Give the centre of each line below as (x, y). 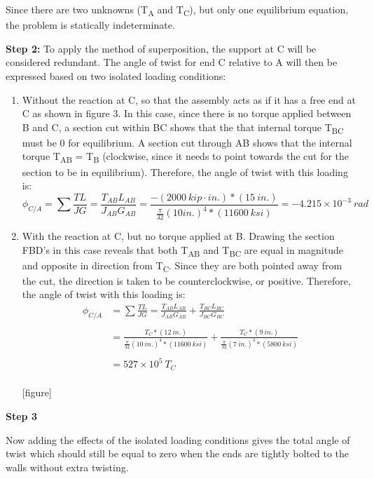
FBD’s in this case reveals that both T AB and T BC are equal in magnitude (182, 250)
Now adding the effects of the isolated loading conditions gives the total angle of (178, 439)
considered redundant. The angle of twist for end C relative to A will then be (172, 62)
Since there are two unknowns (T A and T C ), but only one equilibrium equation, (177, 10)
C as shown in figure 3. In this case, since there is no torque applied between (187, 113)
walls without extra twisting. (67, 467)
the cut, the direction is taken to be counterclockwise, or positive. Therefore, (186, 280)
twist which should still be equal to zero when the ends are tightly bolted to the (177, 453)
